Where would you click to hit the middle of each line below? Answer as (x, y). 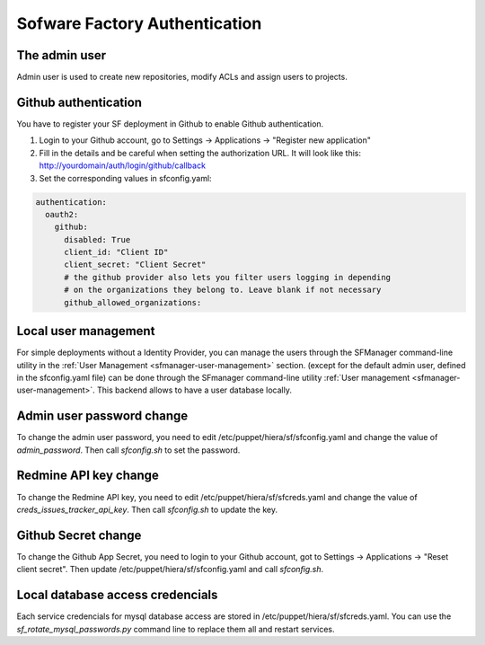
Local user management (86, 331)
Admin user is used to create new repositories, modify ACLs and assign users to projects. (182, 77)
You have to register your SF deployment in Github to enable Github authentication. (170, 124)
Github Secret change (79, 535)
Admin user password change (102, 416)
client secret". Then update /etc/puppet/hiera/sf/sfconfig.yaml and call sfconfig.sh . (170, 570)
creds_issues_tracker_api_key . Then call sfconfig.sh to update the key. (147, 509)
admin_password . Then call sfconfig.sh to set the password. (128, 450)
